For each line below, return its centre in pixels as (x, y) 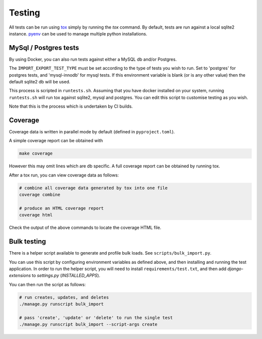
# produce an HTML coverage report (61, 208)
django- (235, 269)
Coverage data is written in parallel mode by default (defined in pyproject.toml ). (92, 132)
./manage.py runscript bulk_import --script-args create (88, 324)
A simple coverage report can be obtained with (56, 141)
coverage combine (40, 195)
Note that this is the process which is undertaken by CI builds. (71, 106)
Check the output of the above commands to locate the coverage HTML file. (85, 227)
